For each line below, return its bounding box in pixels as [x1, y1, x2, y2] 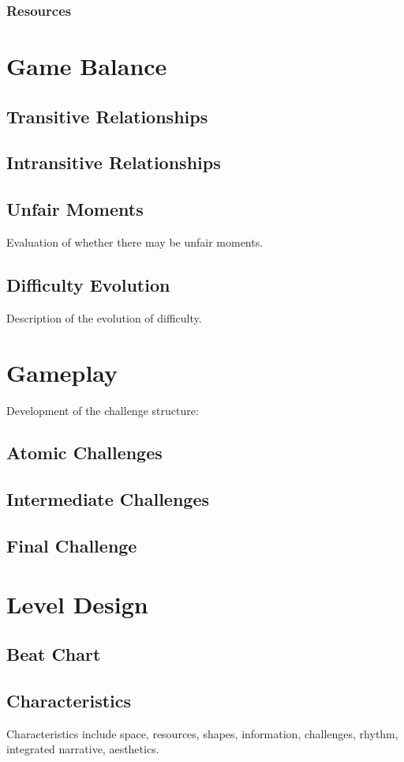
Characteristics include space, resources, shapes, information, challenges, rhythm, [6, 725, 398, 741]
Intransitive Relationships [6, 150, 221, 175]
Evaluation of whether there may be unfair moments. [6, 233, 264, 250]
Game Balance [6, 50, 167, 82]
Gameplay [6, 356, 118, 388]
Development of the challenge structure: [6, 402, 199, 418]
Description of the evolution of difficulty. [6, 309, 202, 326]
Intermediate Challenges [6, 487, 210, 511]
